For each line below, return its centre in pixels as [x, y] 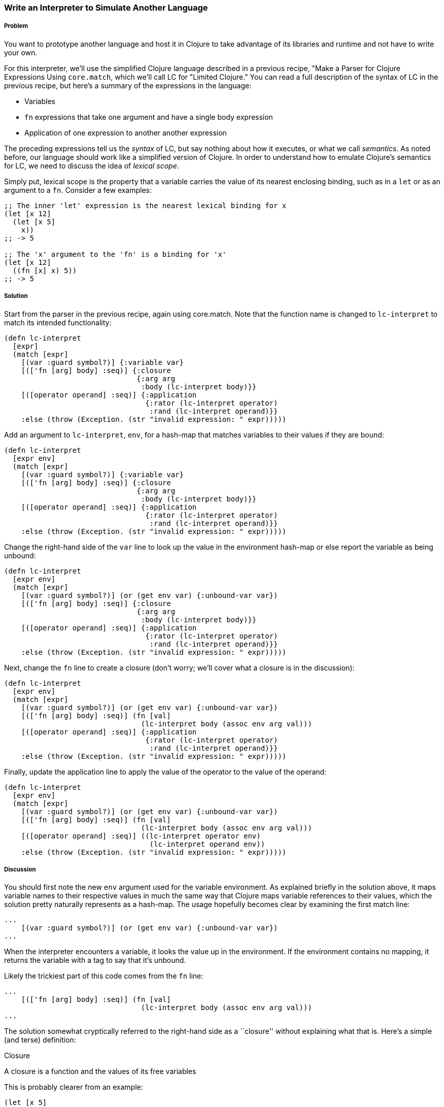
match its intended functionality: [58, 322]
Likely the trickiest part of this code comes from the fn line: [104, 976]
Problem [16, 26]
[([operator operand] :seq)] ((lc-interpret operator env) [141, 836]
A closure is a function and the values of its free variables [100, 1071]
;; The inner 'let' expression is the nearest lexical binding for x [145, 205]
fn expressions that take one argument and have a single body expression [149, 117]
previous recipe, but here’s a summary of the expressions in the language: [128, 85]
